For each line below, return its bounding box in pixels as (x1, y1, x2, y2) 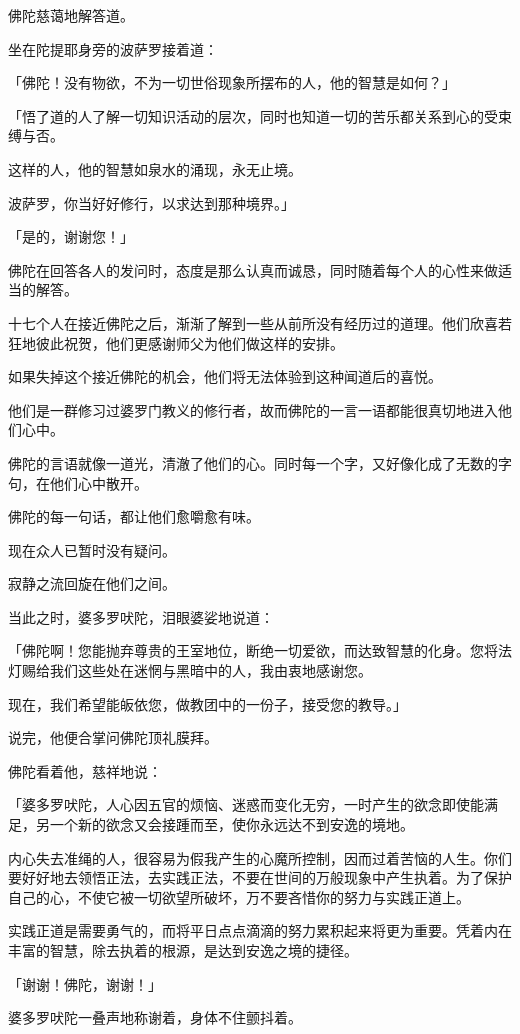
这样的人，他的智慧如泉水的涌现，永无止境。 (8, 158, 302, 179)
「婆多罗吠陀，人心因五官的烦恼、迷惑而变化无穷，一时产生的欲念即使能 (8, 794, 484, 815)
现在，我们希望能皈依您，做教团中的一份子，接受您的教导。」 (8, 693, 407, 714)
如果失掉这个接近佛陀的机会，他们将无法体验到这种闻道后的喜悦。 (8, 366, 442, 387)
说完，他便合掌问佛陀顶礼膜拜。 (8, 727, 218, 748)
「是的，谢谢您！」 (8, 226, 134, 247)
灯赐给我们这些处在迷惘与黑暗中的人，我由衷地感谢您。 (8, 660, 372, 681)
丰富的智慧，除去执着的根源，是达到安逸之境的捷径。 (8, 940, 358, 960)
